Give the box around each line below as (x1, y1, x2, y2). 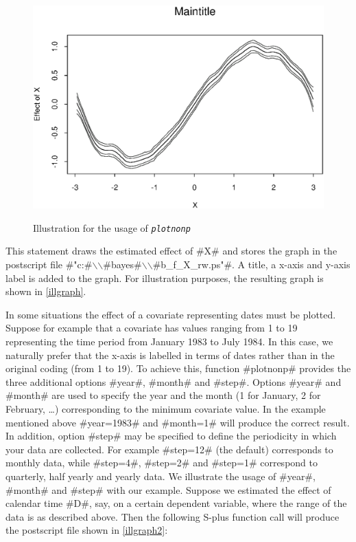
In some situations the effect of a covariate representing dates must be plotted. (5, 307, 336, 321)
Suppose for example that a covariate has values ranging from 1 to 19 (5, 321, 298, 335)
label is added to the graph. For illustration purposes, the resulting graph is (5, 270, 324, 285)
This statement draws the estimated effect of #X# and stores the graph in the (5, 243, 337, 258)
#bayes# (103, 257, 142, 272)
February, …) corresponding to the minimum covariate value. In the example (5, 402, 326, 415)
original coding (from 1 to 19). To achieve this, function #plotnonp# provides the (5, 361, 351, 376)
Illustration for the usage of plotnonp (33, 220, 191, 235)
